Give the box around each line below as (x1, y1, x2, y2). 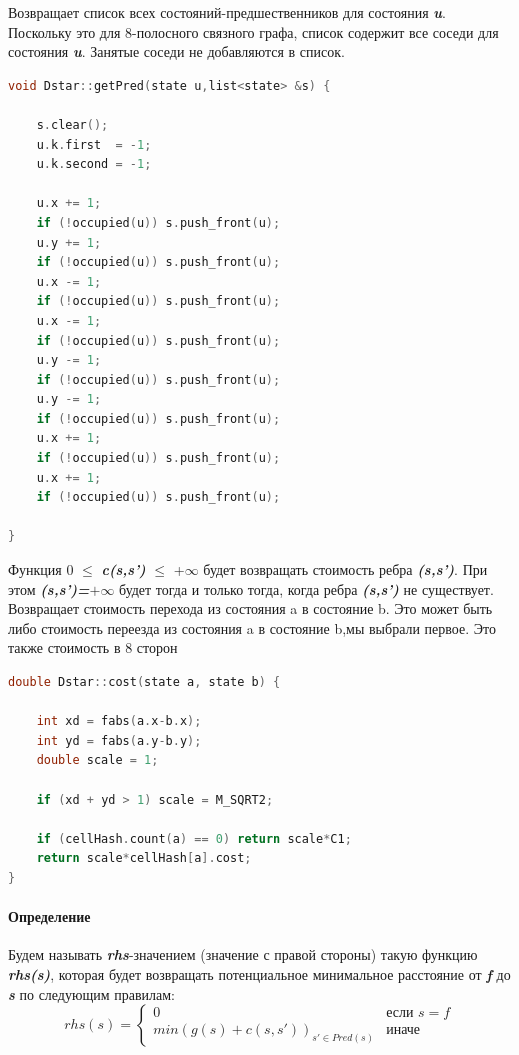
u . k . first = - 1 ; (36, 137, 152, 152)
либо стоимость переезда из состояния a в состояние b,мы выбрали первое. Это (8, 617, 496, 638)
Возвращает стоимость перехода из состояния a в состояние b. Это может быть (8, 598, 493, 619)
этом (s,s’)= (8, 578, 90, 599)
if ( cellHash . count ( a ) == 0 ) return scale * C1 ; (36, 831, 352, 846)
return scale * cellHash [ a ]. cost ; (36, 851, 252, 866)
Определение (8, 906, 91, 927)
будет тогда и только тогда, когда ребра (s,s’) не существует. (119, 578, 494, 599)
